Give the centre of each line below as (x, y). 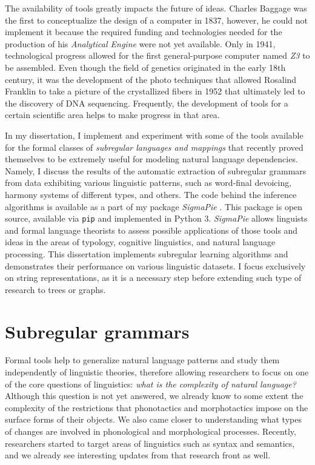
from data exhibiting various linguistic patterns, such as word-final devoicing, (148, 183)
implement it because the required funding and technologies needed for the (144, 32)
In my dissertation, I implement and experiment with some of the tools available (154, 135)
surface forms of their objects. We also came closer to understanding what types (153, 419)
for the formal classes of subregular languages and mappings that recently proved (154, 147)
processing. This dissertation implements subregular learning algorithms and (147, 253)
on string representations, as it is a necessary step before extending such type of (153, 278)
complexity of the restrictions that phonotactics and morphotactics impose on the (157, 407)
